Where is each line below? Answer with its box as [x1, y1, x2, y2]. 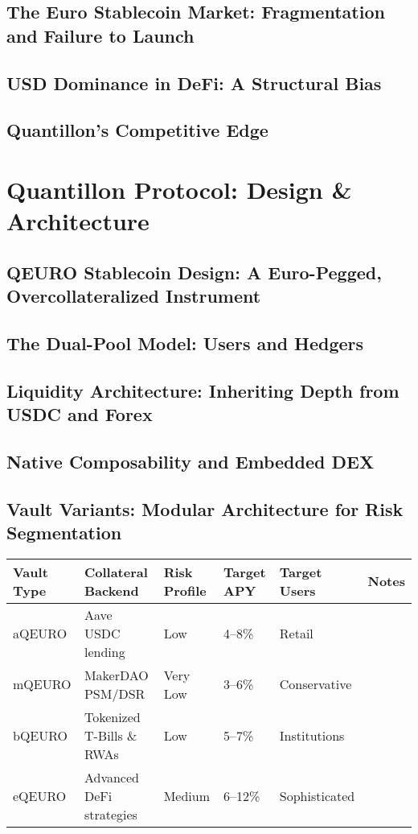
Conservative [279, 675, 352, 694]
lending [84, 642, 125, 661]
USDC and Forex [6, 402, 153, 427]
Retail [279, 623, 313, 642]
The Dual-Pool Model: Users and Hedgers [6, 330, 364, 355]
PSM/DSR [84, 683, 145, 703]
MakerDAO [84, 665, 149, 684]
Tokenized [84, 707, 141, 726]
